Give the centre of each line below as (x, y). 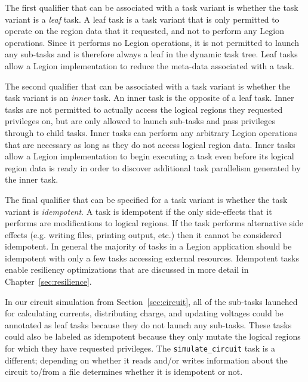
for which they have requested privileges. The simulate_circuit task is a (140, 348)
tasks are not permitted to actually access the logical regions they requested (144, 109)
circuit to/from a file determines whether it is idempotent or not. (124, 372)
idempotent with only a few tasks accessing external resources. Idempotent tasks (152, 258)
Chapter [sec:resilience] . (48, 281)
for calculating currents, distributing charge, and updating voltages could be (144, 313)
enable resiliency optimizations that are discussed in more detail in (127, 269)
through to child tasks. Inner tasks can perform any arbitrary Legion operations (151, 132)
